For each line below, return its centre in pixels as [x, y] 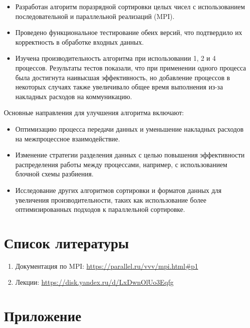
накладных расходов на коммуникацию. [74, 96]
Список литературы [67, 242]
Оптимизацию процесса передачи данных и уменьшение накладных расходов [129, 129]
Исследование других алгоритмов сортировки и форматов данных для [118, 190]
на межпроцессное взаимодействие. [68, 138]
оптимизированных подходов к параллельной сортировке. [100, 209]
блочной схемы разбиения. [54, 174]
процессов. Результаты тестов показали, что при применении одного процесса [131, 67]
